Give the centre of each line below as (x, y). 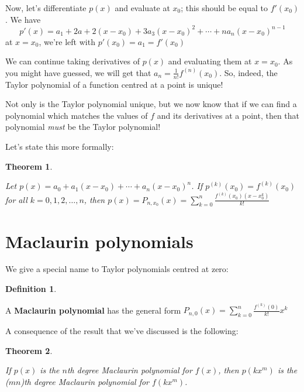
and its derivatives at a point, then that (228, 115)
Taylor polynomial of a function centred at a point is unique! (114, 84)
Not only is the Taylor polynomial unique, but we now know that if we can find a (151, 104)
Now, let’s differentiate (46, 8)
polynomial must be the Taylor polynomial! (83, 127)
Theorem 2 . (29, 350)
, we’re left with (67, 41)
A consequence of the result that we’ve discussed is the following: (122, 331)
